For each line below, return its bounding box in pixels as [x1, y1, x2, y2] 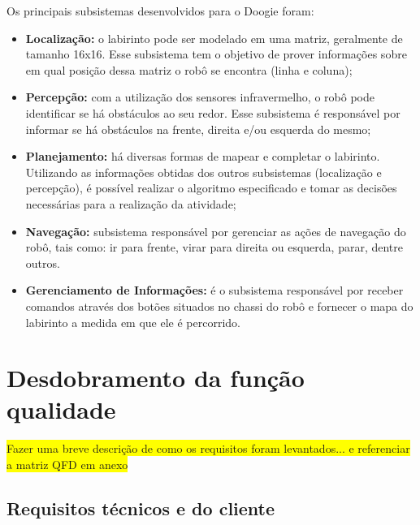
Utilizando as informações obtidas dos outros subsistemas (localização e [25, 163, 382, 180]
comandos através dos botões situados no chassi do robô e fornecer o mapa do [25, 297, 414, 314]
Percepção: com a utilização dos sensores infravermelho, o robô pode [25, 88, 375, 105]
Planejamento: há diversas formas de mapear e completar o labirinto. [25, 148, 380, 165]
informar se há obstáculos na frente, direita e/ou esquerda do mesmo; [25, 120, 371, 137]
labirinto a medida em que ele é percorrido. [25, 313, 241, 330]
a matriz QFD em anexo [6, 456, 128, 472]
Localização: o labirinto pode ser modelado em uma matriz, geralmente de [25, 29, 403, 46]
